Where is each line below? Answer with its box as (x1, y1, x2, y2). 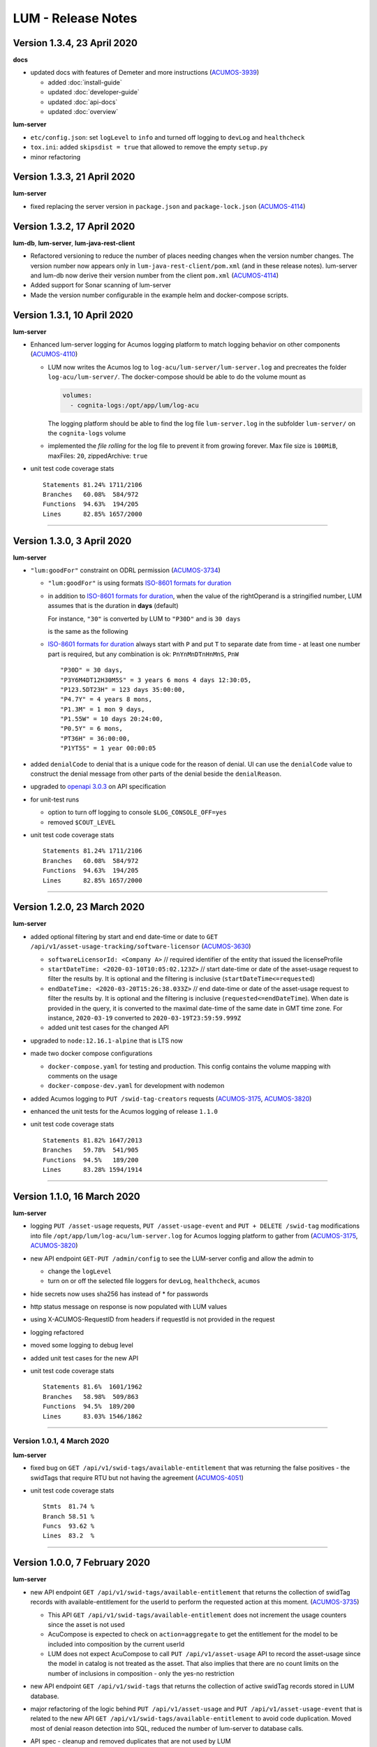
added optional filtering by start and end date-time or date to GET (30, 932, 218, 941)
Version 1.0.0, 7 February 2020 (13, 1557, 150, 1569)
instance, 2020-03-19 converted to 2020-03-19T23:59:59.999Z (47, 1013, 242, 1022)
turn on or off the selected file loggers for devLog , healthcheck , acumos (47, 1277, 261, 1285)
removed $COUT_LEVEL (47, 818, 116, 826)
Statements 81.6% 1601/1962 (43, 1383, 142, 1391)
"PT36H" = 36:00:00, (60, 734, 131, 742)
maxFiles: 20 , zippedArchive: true (47, 451, 148, 460)
